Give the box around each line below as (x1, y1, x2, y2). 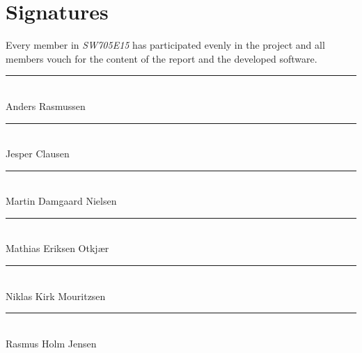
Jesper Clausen (6, 146, 70, 161)
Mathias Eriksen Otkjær (6, 241, 109, 256)
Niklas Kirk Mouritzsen (6, 288, 106, 303)
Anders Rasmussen (6, 98, 86, 113)
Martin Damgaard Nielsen (6, 194, 117, 208)
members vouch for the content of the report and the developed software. (6, 51, 317, 65)
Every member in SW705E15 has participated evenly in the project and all (6, 38, 325, 52)
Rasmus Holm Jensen (6, 336, 97, 350)
